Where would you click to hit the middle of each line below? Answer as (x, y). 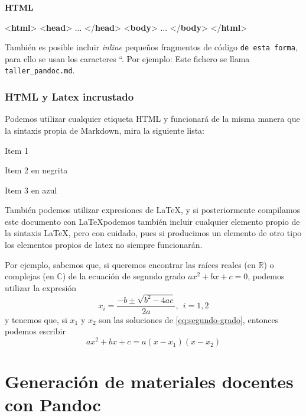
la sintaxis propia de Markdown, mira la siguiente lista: (105, 130)
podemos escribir (35, 331)
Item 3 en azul (31, 190)
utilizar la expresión (41, 287)
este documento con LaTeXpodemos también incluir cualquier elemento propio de (152, 221)
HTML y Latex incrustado (69, 97)
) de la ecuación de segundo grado (124, 276)
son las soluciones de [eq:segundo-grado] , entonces (189, 319)
